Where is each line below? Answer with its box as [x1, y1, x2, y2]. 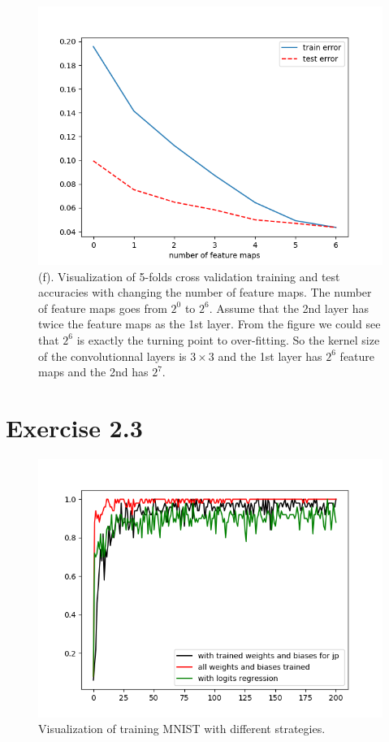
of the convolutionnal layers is [38, 347, 187, 364]
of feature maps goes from [38, 299, 167, 316]
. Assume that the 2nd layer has [209, 299, 369, 316]
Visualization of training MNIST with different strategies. [38, 720, 326, 737]
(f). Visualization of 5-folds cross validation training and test [38, 267, 340, 284]
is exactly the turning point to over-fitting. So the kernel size [76, 331, 380, 348]
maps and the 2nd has [38, 363, 149, 380]
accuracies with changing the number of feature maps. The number [38, 284, 372, 301]
